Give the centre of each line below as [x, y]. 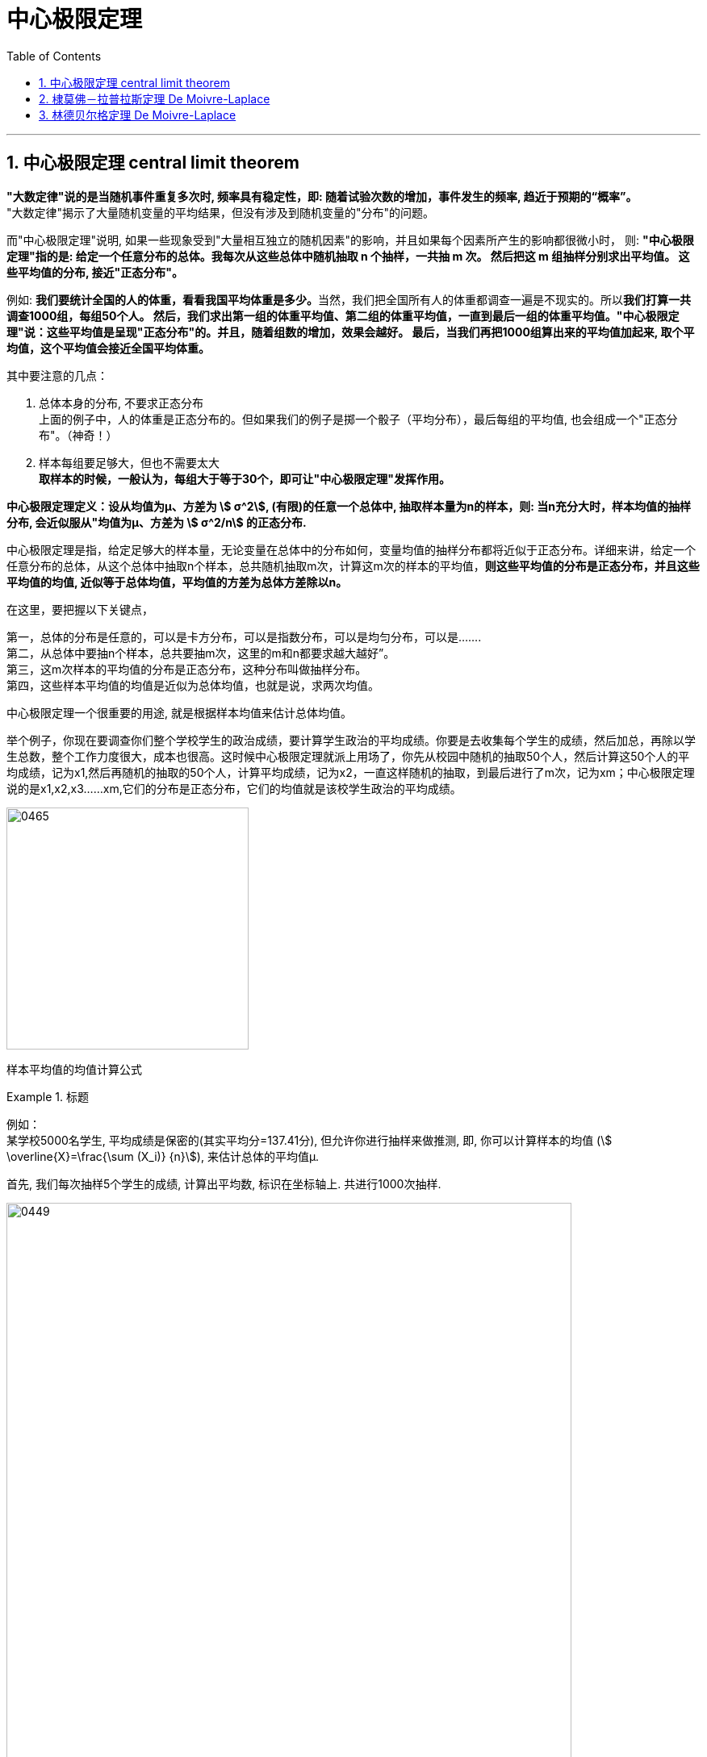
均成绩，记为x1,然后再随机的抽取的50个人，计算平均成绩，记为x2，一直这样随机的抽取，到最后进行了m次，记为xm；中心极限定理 [351, 772]
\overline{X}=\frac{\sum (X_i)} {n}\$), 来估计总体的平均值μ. [163, 1156]
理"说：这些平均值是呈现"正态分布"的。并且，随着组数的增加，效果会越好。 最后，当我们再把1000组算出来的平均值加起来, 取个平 [351, 332]
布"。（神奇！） [78, 435]
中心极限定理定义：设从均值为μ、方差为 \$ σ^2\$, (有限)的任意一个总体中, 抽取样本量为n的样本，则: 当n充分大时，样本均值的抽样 [349, 506]
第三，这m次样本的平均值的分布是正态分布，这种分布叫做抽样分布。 [187, 669]
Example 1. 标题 [48, 1096]
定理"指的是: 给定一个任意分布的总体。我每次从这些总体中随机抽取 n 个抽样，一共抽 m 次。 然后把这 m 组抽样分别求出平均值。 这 [348, 256]
